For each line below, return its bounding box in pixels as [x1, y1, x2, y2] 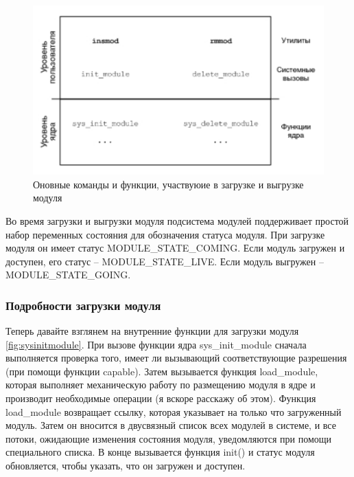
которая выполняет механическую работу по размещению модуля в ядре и [5, 377, 316, 392]
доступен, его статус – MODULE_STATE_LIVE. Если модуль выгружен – [5, 254, 324, 268]
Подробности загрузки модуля [5, 296, 161, 313]
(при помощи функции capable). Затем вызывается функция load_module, [5, 364, 318, 378]
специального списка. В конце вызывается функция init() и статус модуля [5, 445, 315, 459]
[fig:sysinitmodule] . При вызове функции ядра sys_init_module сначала [5, 337, 307, 351]
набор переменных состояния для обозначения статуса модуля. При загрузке [5, 227, 325, 241]
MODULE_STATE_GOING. [5, 267, 131, 282]
